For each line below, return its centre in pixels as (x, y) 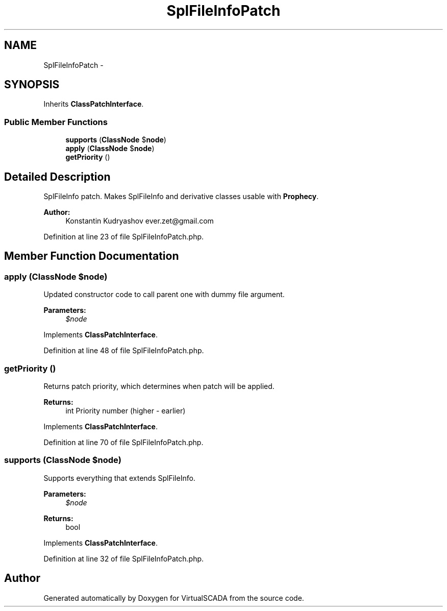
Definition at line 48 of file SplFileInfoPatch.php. (124, 351)
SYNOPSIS (32, 85)
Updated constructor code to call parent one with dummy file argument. (164, 295)
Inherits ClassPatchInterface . (94, 104)
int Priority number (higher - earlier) (126, 411)
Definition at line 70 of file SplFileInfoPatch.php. (123, 442)
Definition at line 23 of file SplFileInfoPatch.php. (124, 237)
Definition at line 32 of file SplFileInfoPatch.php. (124, 558)
